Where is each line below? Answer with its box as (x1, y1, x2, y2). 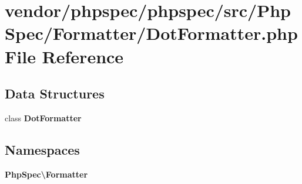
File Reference (5, 44, 124, 68)
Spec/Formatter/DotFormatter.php (5, 21, 298, 45)
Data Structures (5, 84, 105, 103)
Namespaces (5, 140, 80, 158)
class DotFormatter (5, 111, 82, 124)
